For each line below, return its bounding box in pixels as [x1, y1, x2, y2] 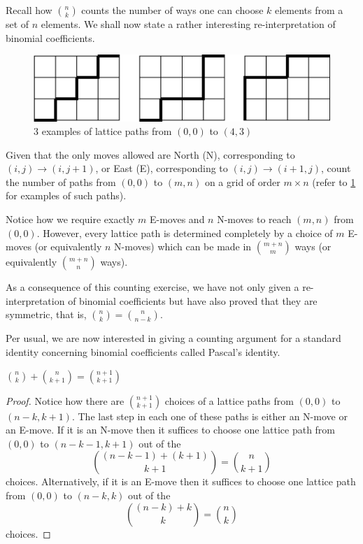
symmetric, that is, [6, 307, 87, 322]
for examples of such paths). [6, 188, 127, 203]
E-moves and [150, 212, 205, 227]
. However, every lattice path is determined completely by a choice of [36, 225, 333, 240]
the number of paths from [6, 174, 116, 189]
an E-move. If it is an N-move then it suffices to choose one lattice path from [6, 422, 336, 437]
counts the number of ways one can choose [81, 3, 264, 17]
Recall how [6, 3, 52, 17]
